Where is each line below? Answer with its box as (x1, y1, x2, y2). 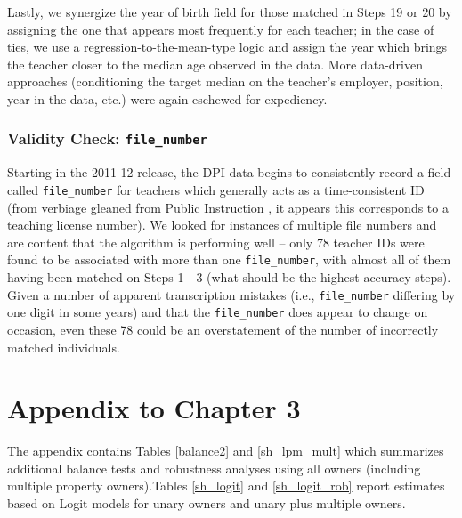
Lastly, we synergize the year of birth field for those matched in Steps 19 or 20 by (7, 3, 452, 20)
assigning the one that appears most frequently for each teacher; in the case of (7, 20, 434, 38)
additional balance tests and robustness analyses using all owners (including (7, 458, 421, 477)
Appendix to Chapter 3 (7, 390, 301, 426)
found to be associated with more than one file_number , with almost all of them (7, 250, 451, 269)
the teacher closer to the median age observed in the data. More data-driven (7, 54, 423, 73)
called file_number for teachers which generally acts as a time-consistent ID (7, 180, 425, 198)
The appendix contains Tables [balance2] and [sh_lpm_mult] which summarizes (7, 441, 444, 460)
